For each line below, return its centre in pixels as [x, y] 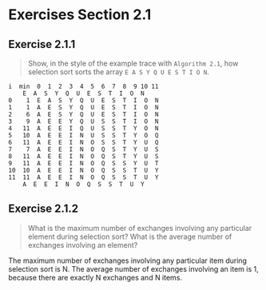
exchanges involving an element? [83, 244]
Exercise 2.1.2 [43, 209]
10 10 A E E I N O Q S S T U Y [83, 170]
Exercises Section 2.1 [80, 15]
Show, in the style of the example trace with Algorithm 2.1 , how [133, 63]
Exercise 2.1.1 [42, 44]
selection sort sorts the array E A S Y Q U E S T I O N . [119, 72]
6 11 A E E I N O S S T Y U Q [83, 142]
